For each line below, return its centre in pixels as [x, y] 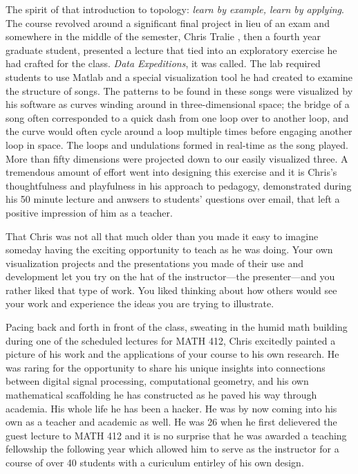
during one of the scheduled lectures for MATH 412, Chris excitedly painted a [171, 340]
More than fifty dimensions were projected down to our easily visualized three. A [177, 158]
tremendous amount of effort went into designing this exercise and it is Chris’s [171, 172]
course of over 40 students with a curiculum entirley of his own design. [155, 462]
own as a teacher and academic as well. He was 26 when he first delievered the [171, 422]
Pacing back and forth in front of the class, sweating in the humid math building [177, 327]
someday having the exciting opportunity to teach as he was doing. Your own [169, 249]
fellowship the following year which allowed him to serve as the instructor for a [172, 449]
